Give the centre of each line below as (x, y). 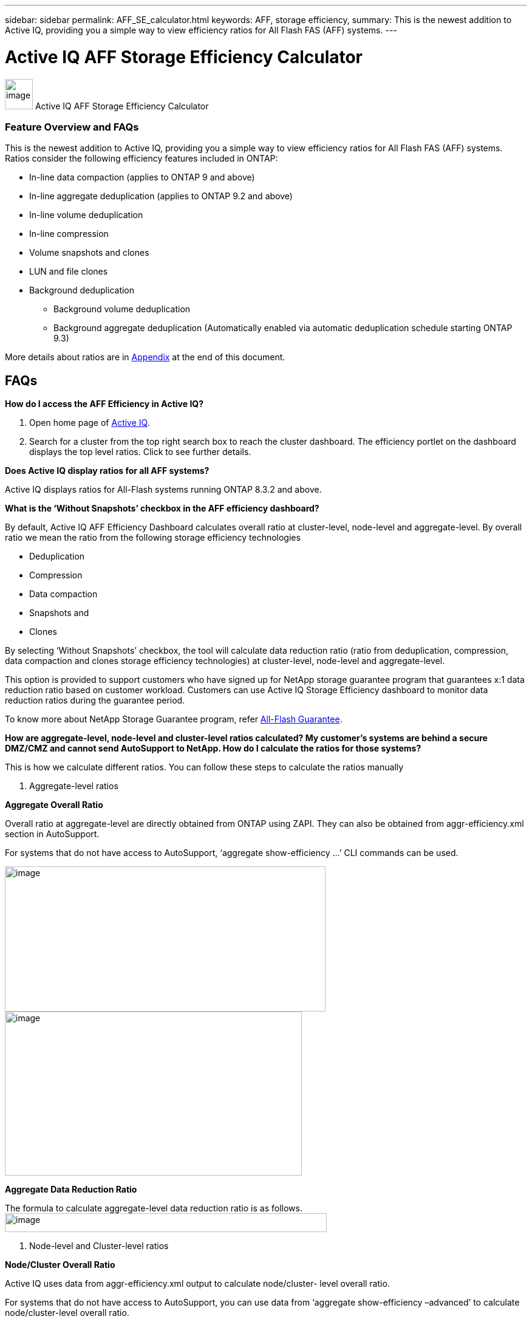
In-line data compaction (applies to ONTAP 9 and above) (142, 177)
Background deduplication (82, 290)
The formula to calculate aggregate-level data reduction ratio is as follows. (154, 1208)
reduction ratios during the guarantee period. (95, 700)
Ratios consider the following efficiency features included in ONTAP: (142, 159)
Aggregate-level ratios (74, 786)
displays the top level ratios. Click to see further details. (140, 452)
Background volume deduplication (122, 309)
